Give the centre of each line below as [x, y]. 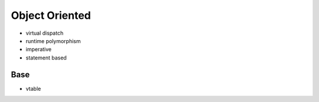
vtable [33, 88]
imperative [39, 50]
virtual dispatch [45, 33]
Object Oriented [51, 15]
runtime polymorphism [53, 41]
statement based [46, 57]
